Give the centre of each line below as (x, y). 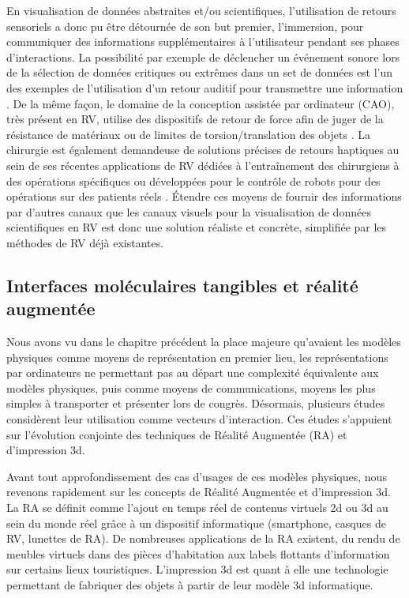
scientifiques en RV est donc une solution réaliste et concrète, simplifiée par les (197, 227)
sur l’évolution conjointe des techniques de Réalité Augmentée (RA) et (177, 434)
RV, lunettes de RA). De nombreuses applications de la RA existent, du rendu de (203, 538)
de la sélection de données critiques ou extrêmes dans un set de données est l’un (200, 72)
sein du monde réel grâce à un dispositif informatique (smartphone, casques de (196, 523)
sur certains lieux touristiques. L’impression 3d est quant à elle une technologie (197, 569)
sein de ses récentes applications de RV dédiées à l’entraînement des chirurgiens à (203, 165)
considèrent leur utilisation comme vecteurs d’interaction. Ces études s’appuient (199, 419)
